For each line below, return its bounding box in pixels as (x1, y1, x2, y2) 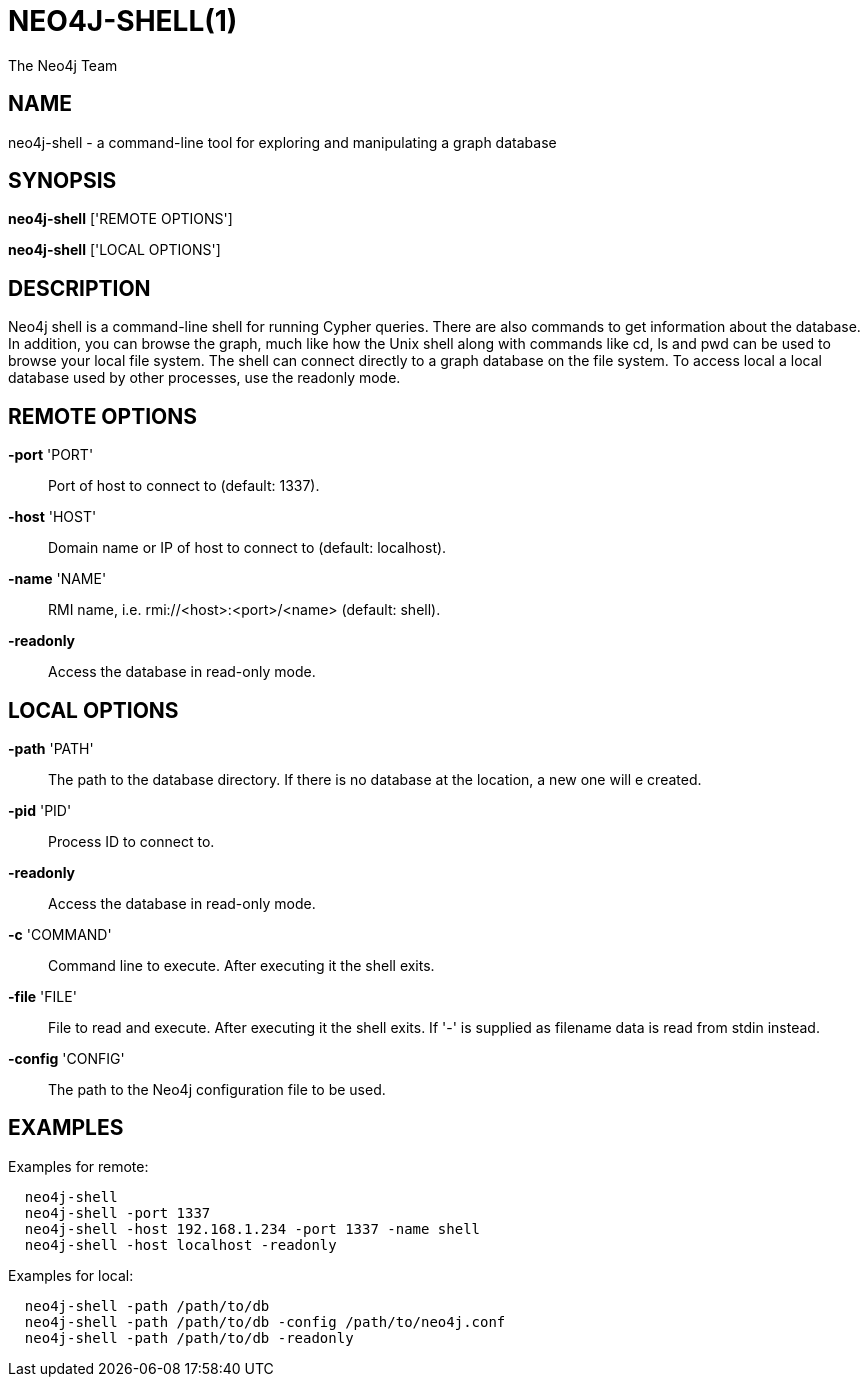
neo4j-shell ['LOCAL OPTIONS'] (8, 241, 221, 259)
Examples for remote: (8, 1157, 149, 1175)
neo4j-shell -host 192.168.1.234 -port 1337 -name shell (24, 1220, 481, 1237)
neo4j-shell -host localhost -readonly (24, 1236, 337, 1253)
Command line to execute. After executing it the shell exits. (48, 956, 435, 974)
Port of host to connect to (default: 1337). (48, 477, 320, 495)
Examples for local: (8, 1266, 134, 1284)
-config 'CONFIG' (8, 1049, 125, 1067)
